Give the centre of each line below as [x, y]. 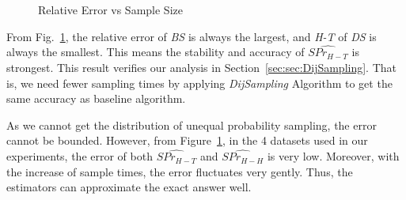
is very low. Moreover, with [333, 156]
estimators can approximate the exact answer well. [129, 187]
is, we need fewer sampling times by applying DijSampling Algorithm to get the [199, 83]
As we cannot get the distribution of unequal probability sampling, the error [192, 125]
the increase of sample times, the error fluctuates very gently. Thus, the [180, 171]
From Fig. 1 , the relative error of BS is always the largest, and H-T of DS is [192, 36]
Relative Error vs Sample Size [110, 9]
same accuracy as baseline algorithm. [96, 98]
